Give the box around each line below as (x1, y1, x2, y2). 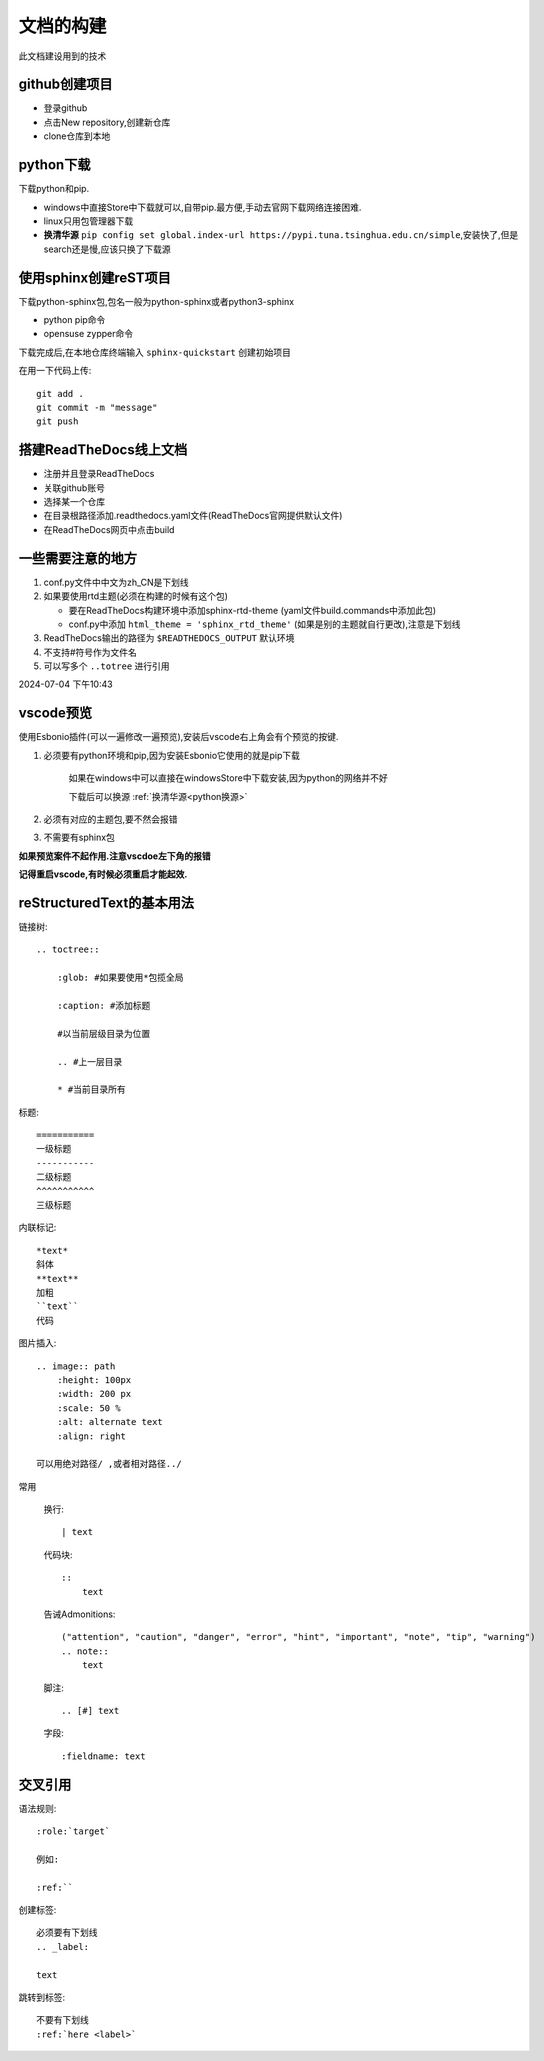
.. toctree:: (36, 944, 100, 955)
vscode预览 (18, 705, 93, 722)
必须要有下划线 (36, 1927, 98, 1939)
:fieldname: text (61, 1750, 146, 1762)
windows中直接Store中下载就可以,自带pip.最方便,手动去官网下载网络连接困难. (43, 201, 362, 213)
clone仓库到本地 (43, 130, 111, 142)
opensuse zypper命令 (43, 328, 134, 340)
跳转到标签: (18, 1991, 66, 2003)
